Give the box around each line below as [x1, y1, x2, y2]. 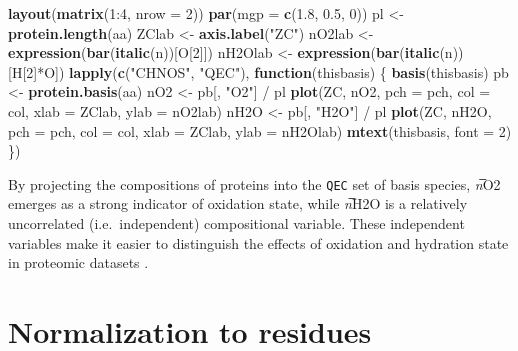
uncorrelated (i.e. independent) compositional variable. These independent [8, 213, 465, 233]
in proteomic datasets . [8, 252, 149, 273]
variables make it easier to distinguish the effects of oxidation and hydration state [8, 232, 509, 253]
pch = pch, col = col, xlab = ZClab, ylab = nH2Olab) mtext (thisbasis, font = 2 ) [8, 120, 512, 141]
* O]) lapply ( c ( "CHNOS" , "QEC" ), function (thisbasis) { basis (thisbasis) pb [37, 61, 509, 82]
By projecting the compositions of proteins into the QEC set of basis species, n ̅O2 [8, 173, 501, 194]
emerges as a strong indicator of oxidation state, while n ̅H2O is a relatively [8, 193, 468, 214]
